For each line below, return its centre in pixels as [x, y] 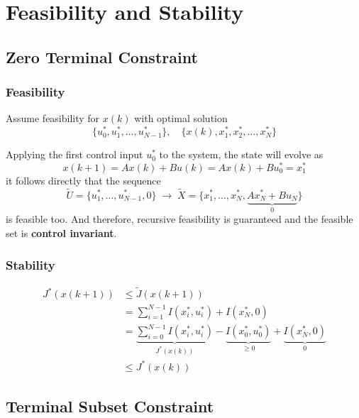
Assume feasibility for [53, 118]
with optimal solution [181, 118]
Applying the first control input [74, 154]
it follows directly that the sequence [83, 180]
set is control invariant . [61, 233]
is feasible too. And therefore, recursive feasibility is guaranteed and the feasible [179, 219]
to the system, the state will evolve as [241, 154]
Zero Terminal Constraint [102, 56]
